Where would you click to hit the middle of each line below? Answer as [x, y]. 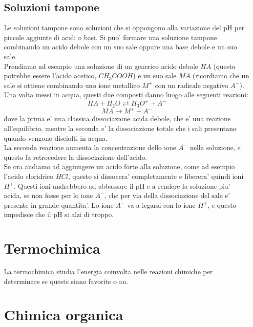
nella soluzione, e [215, 147]
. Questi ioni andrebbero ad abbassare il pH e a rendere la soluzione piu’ [122, 185]
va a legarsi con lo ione [161, 205]
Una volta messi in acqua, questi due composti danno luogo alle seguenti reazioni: [126, 95]
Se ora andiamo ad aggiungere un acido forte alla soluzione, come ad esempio [119, 166]
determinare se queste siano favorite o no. [66, 281]
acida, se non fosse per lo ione [49, 195]
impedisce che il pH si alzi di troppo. [59, 214]
